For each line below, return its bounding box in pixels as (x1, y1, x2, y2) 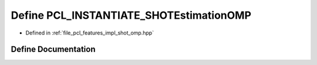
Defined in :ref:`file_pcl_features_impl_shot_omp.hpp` (25, 29, 154, 36)
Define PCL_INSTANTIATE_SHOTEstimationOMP (11, 9, 252, 22)
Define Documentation (11, 45, 96, 54)
